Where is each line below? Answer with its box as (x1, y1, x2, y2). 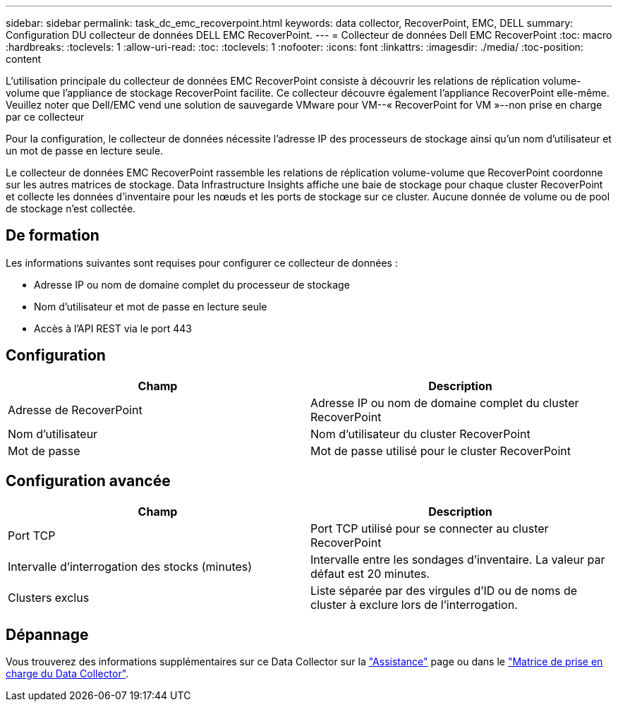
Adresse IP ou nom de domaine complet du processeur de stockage (34, 278, 350, 291)
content (6, 53, 42, 65)
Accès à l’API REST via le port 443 (34, 322, 192, 334)
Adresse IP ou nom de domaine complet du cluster (310, 395, 579, 410)
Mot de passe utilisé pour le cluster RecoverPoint (310, 443, 571, 458)
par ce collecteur (6, 111, 85, 123)
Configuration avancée (6, 472, 171, 490)
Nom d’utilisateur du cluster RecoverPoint (310, 426, 531, 441)
